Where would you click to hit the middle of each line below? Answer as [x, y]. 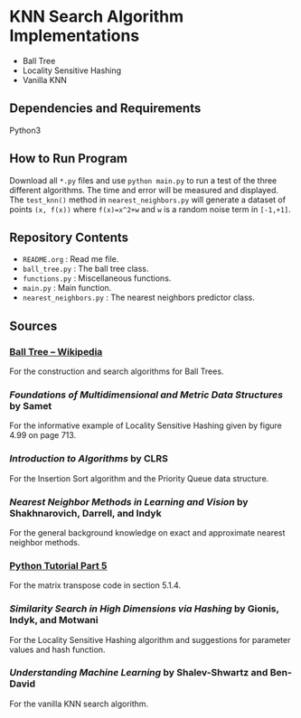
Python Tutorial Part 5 [58, 565]
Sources [33, 326]
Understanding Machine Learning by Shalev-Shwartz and [139, 673]
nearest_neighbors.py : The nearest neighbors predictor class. [138, 298]
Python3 [25, 130]
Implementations [75, 36]
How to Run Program [69, 159]
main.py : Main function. [67, 288]
